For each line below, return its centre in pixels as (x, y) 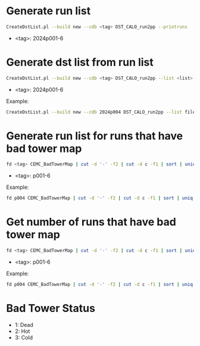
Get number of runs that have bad (91, 222)
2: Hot (22, 331)
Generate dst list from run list (80, 62)
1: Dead (24, 325)
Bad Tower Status (51, 308)
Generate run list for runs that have (95, 136)
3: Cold (24, 337)
